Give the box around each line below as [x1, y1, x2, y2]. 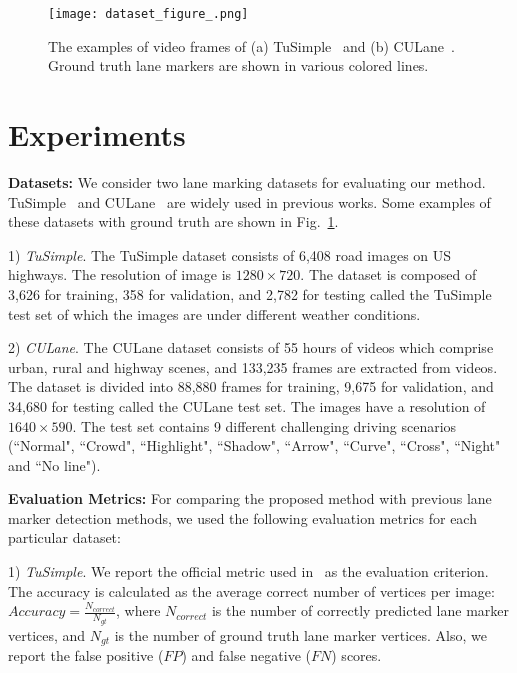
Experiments [8, 114, 186, 155]
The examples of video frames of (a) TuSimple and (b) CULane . [48, 35, 455, 56]
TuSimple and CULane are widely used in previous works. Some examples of [8, 191, 491, 212]
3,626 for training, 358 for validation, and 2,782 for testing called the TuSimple [8, 283, 492, 304]
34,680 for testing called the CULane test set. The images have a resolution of [8, 395, 486, 416]
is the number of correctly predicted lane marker [211, 600, 509, 621]
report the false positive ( [8, 645, 164, 666]
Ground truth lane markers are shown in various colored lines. [48, 55, 429, 76]
